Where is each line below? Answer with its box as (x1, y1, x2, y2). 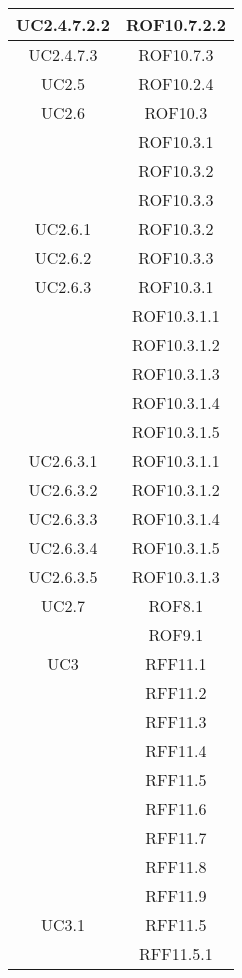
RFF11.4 (145, 739, 207, 762)
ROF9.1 (148, 623, 204, 646)
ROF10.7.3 (138, 43, 214, 66)
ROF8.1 (148, 594, 204, 617)
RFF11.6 (145, 797, 207, 820)
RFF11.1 (145, 652, 207, 675)
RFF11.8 (145, 855, 207, 878)
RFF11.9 (145, 884, 207, 907)
